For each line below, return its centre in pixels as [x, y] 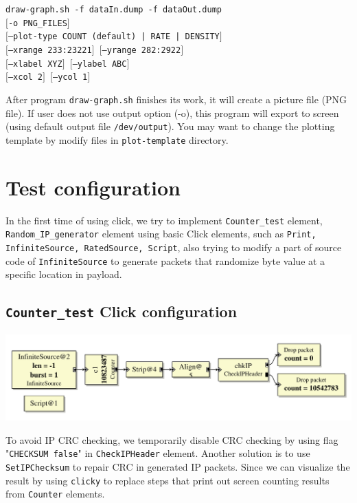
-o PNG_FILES [37, 23]
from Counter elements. [55, 494]
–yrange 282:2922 [141, 50]
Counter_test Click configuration [122, 311]
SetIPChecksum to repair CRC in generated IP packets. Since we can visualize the [178, 466]
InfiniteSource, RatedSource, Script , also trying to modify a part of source [174, 247]
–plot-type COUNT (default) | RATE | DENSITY [114, 37]
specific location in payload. [64, 274]
